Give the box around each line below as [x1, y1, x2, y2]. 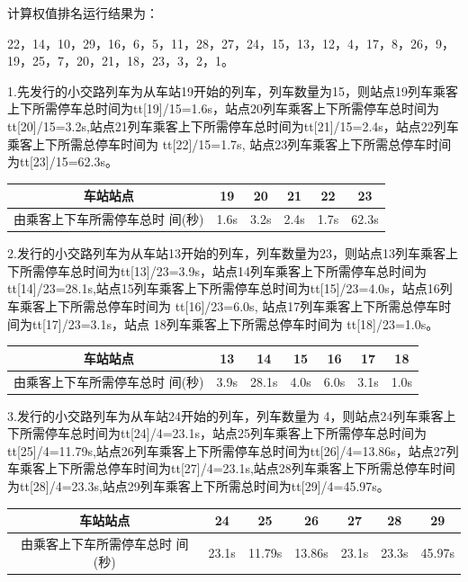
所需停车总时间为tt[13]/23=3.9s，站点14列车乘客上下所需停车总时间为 [19, 261, 427, 280]
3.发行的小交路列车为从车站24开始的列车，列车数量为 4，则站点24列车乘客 [7, 406, 444, 425]
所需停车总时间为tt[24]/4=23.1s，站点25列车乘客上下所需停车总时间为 [19, 424, 427, 443]
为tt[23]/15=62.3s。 [7, 152, 118, 171]
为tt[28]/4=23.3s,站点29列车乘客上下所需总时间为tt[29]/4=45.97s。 [7, 476, 390, 495]
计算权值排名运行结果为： [7, 4, 158, 22]
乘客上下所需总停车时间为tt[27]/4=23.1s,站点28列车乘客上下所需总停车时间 [19, 459, 455, 478]
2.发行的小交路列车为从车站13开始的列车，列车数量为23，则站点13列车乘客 [7, 244, 445, 263]
